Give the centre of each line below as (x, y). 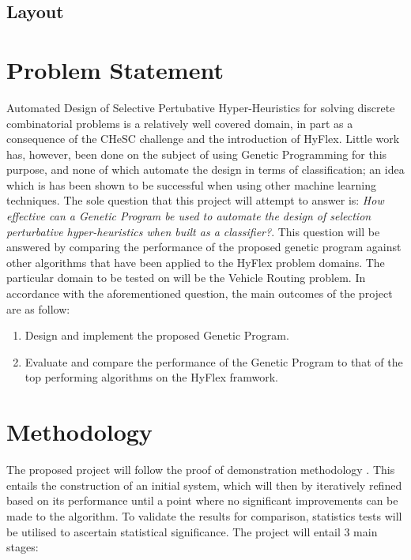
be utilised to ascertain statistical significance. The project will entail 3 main (192, 531)
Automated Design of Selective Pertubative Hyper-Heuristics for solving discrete (201, 107)
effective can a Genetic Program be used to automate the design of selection (189, 216)
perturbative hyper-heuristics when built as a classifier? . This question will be (193, 231)
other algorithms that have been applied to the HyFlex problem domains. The (196, 262)
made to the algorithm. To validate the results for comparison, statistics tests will (204, 515)
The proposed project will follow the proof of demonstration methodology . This (201, 470)
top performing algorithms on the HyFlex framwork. (151, 377)
